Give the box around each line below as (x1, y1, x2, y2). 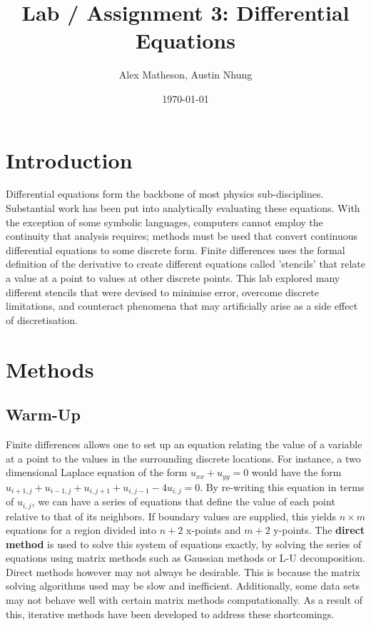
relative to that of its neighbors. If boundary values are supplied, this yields (6, 508, 337, 523)
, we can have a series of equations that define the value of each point (31, 494, 335, 509)
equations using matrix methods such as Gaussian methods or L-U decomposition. (6, 550, 365, 565)
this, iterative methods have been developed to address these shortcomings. (6, 606, 335, 621)
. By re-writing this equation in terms (200, 479, 365, 494)
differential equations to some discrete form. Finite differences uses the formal (6, 242, 345, 257)
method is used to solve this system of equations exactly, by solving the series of (6, 536, 362, 551)
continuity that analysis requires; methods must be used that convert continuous (6, 228, 357, 243)
